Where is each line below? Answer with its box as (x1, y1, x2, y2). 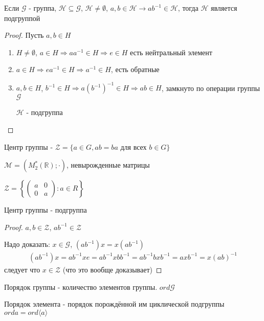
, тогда (178, 3, 199, 13)
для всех (120, 144, 147, 151)
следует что (4, 264, 40, 274)
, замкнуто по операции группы (161, 82, 260, 93)
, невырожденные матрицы (67, 159, 150, 170)
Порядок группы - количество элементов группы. (4, 281, 158, 292)
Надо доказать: (4, 239, 50, 249)
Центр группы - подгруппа (4, 204, 87, 215)
